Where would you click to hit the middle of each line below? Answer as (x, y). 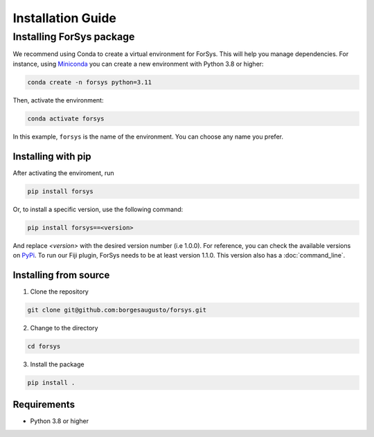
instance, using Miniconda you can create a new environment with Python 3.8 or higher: (138, 64)
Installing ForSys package (74, 37)
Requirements (44, 405)
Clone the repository (60, 292)
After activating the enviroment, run (63, 172)
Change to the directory (64, 328)
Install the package (57, 364)
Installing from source (61, 275)
